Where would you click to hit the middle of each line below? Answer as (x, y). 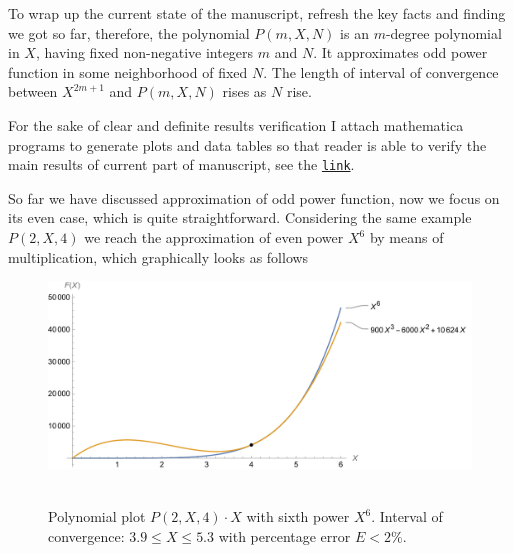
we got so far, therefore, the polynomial (129, 32)
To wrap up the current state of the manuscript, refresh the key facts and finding (257, 13)
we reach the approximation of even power (214, 237)
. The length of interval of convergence (381, 71)
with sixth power (298, 516)
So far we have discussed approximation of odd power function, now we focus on (254, 197)
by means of (406, 237)
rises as (244, 91)
